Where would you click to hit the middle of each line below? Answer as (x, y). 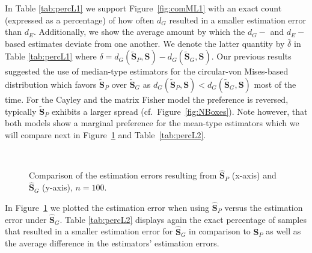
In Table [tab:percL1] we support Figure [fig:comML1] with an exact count (143, 8)
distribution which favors (51, 84)
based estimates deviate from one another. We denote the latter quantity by (145, 43)
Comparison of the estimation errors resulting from (123, 175)
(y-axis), (57, 187)
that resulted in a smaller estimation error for (89, 231)
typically (21, 111)
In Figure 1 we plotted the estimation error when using (107, 207)
